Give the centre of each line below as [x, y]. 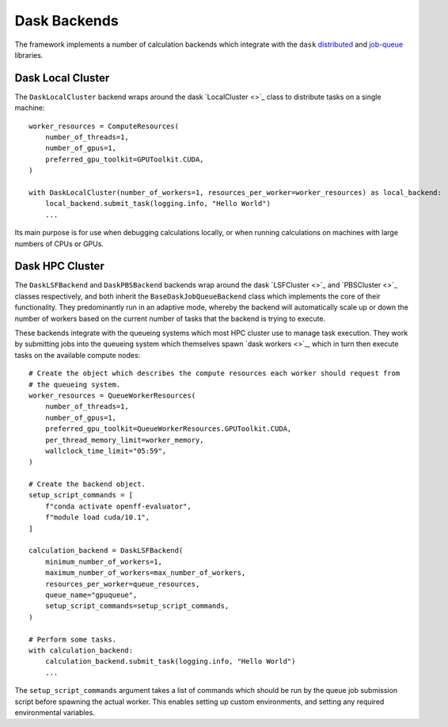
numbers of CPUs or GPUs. [59, 244]
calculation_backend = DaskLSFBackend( [106, 551]
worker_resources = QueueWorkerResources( [112, 395]
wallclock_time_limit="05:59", [106, 451]
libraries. [29, 55]
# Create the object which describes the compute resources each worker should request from [215, 373]
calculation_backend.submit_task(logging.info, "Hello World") [170, 662]
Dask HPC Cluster [59, 266]
